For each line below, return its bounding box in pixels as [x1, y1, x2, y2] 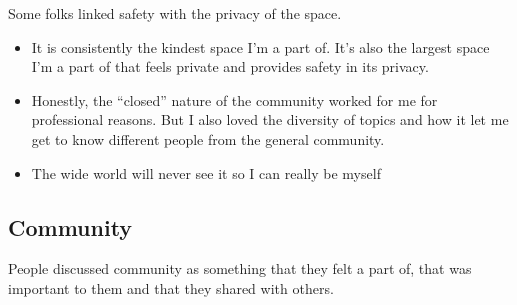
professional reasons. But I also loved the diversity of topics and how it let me [31, 109, 509, 130]
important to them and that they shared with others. [8, 277, 334, 298]
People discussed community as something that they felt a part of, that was [8, 258, 472, 279]
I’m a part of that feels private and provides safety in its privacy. [31, 56, 429, 77]
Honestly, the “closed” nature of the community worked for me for [31, 89, 438, 110]
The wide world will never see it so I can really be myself [31, 162, 381, 183]
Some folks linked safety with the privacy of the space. [8, 3, 342, 23]
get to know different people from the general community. [31, 128, 385, 149]
